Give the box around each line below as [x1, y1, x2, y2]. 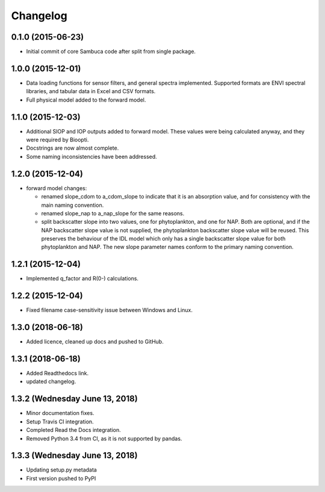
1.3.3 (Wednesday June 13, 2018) [11, 450, 138, 461]
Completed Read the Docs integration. [26, 426, 122, 434]
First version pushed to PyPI [26, 475, 96, 482]
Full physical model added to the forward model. [26, 96, 146, 103]
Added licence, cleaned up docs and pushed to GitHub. [26, 338, 164, 345]
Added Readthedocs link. [26, 370, 89, 377]
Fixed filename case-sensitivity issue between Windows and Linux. [26, 307, 193, 314]
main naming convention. [41, 201, 104, 209]
